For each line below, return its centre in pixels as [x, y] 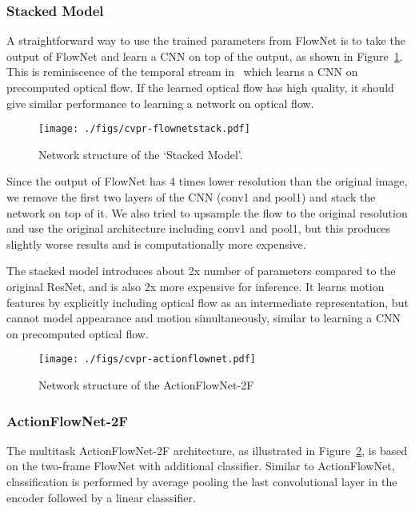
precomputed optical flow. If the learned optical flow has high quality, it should [200, 87]
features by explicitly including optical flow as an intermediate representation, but [207, 302]
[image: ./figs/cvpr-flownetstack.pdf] [144, 129]
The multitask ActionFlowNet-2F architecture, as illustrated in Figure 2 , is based [207, 450]
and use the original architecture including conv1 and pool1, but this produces [199, 228]
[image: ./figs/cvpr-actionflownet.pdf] [148, 359]
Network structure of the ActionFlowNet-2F [146, 385]
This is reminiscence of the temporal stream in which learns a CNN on [182, 72]
